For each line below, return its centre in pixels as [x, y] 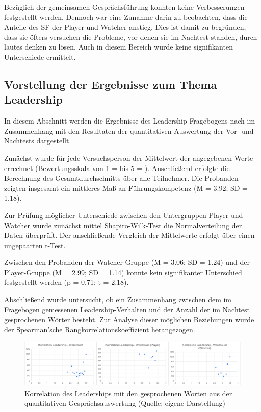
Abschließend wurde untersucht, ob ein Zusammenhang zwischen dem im [118, 299]
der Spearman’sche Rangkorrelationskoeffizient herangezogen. [100, 329]
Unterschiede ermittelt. [40, 56]
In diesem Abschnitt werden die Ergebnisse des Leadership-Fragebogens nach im [130, 121]
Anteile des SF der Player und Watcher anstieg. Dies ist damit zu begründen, [125, 27]
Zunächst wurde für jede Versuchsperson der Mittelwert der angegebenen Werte [129, 157]
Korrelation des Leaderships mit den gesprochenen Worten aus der [128, 393]
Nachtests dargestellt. [38, 141]
